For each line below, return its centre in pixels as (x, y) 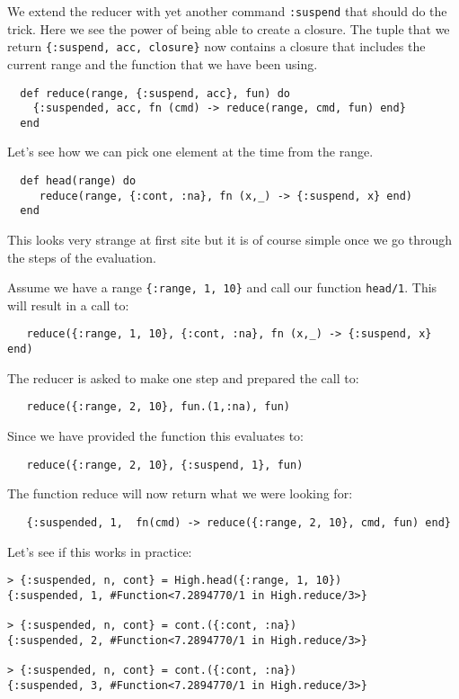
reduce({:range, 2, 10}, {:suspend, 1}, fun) (165, 465)
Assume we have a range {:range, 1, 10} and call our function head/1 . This (222, 287)
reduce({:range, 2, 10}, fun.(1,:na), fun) (158, 407)
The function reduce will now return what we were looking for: (180, 493)
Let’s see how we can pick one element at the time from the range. (190, 152)
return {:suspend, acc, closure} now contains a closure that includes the (216, 46)
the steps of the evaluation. (82, 257)
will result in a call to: (68, 305)
